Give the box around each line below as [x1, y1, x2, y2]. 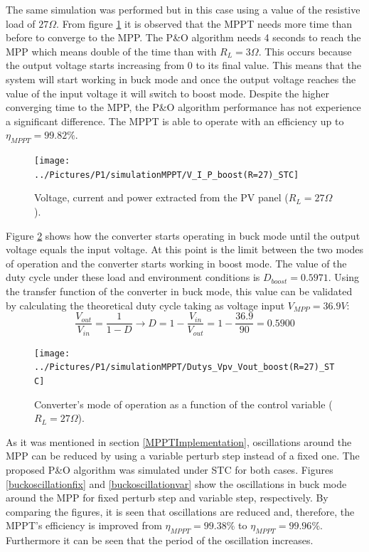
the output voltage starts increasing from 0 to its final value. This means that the [6, 58, 361, 73]
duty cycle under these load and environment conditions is [6, 270, 260, 285]
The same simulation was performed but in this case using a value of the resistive [6, 2, 360, 16]
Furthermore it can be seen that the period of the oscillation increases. [6, 533, 314, 548]
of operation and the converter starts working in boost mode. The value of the [6, 255, 347, 270]
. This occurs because [258, 43, 352, 58]
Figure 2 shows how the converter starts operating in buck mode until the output [6, 228, 360, 243]
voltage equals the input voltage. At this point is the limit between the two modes [6, 242, 364, 257]
